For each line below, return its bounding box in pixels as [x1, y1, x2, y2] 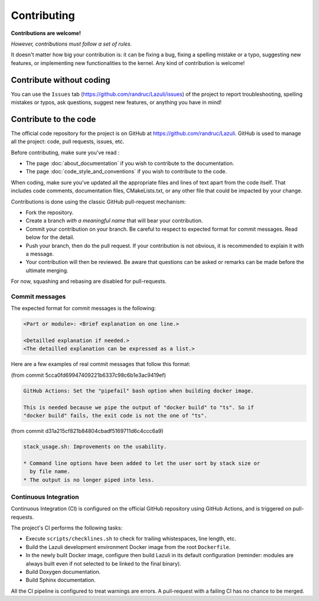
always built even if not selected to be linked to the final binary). [25, 560, 181, 567]
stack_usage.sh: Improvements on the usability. [23, 443, 167, 450]
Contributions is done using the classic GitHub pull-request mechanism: [11, 198, 186, 205]
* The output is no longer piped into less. [23, 476, 155, 483]
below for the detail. [25, 234, 75, 241]
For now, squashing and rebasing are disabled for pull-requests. [11, 278, 167, 285]
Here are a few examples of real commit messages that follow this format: [11, 361, 191, 368]
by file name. [30, 468, 71, 475]
